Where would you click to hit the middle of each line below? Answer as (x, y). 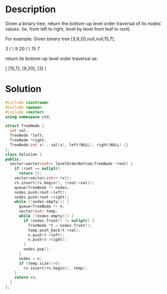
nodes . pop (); (37, 249)
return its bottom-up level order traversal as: (52, 58)
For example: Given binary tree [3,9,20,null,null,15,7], (60, 39)
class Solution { (24, 154)
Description (31, 9)
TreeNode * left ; (27, 136)
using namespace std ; (28, 117)
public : (13, 159)
